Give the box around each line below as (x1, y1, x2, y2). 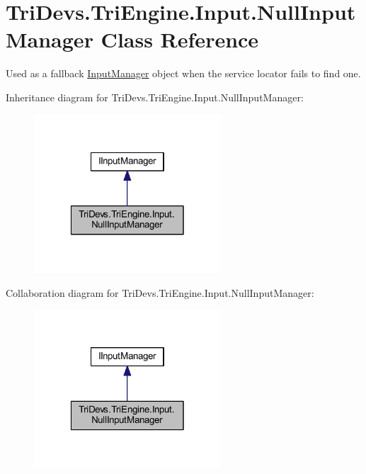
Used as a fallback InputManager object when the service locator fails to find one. (6, 66, 361, 81)
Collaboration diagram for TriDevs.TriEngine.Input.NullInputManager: (6, 285, 314, 300)
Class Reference (101, 25, 259, 54)
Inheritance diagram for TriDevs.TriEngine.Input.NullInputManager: (6, 89, 304, 104)
